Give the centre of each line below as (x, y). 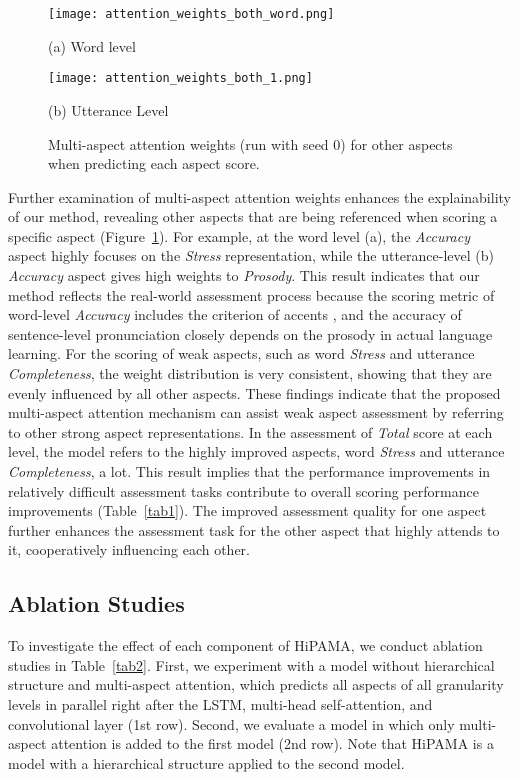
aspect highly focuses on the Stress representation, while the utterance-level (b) (251, 255)
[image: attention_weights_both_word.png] (191, 14)
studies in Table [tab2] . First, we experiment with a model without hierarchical (251, 664)
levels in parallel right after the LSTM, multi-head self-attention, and (220, 703)
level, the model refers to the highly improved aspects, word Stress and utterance (256, 451)
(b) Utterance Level (108, 109)
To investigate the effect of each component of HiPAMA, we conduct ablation (245, 645)
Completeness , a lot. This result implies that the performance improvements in (249, 471)
